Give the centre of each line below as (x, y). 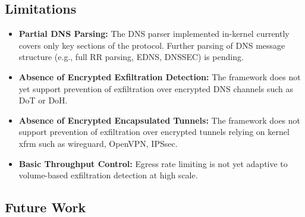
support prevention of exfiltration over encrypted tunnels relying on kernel (154, 132)
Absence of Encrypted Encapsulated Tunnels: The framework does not (160, 120)
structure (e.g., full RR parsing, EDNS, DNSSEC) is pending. (131, 57)
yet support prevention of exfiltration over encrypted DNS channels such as (156, 88)
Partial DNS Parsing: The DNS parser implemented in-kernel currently (154, 34)
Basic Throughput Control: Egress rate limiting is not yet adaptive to (153, 163)
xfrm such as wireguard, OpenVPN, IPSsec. (98, 143)
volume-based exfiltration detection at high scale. (108, 175)
